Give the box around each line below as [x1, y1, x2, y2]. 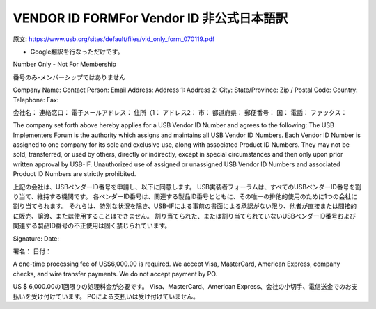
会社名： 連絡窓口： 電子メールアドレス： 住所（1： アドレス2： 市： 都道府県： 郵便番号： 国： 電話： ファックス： [13, 108, 347, 116]
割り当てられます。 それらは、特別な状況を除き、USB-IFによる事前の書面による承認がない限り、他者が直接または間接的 [13, 202, 357, 210]
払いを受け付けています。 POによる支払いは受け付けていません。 [13, 292, 200, 301]
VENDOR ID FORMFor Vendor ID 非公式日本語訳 [13, 10, 288, 26]
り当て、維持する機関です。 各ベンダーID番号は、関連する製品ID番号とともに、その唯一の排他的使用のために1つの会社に [13, 192, 358, 201]
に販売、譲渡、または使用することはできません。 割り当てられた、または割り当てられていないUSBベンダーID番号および [13, 212, 357, 220]
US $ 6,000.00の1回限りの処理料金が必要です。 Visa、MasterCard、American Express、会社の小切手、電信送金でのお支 [13, 283, 358, 291]
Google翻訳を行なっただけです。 [30, 47, 124, 56]
